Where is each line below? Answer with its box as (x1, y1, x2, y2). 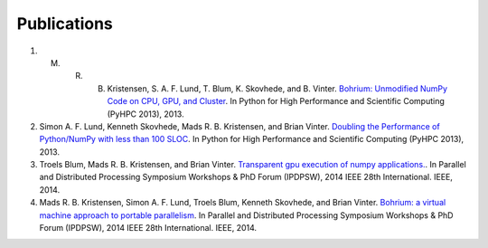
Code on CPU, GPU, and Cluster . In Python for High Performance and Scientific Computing (107, 96, 445, 107)
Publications (16, 14, 113, 33)
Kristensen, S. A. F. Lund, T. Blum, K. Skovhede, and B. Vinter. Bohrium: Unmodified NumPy (107, 82, 447, 94)
